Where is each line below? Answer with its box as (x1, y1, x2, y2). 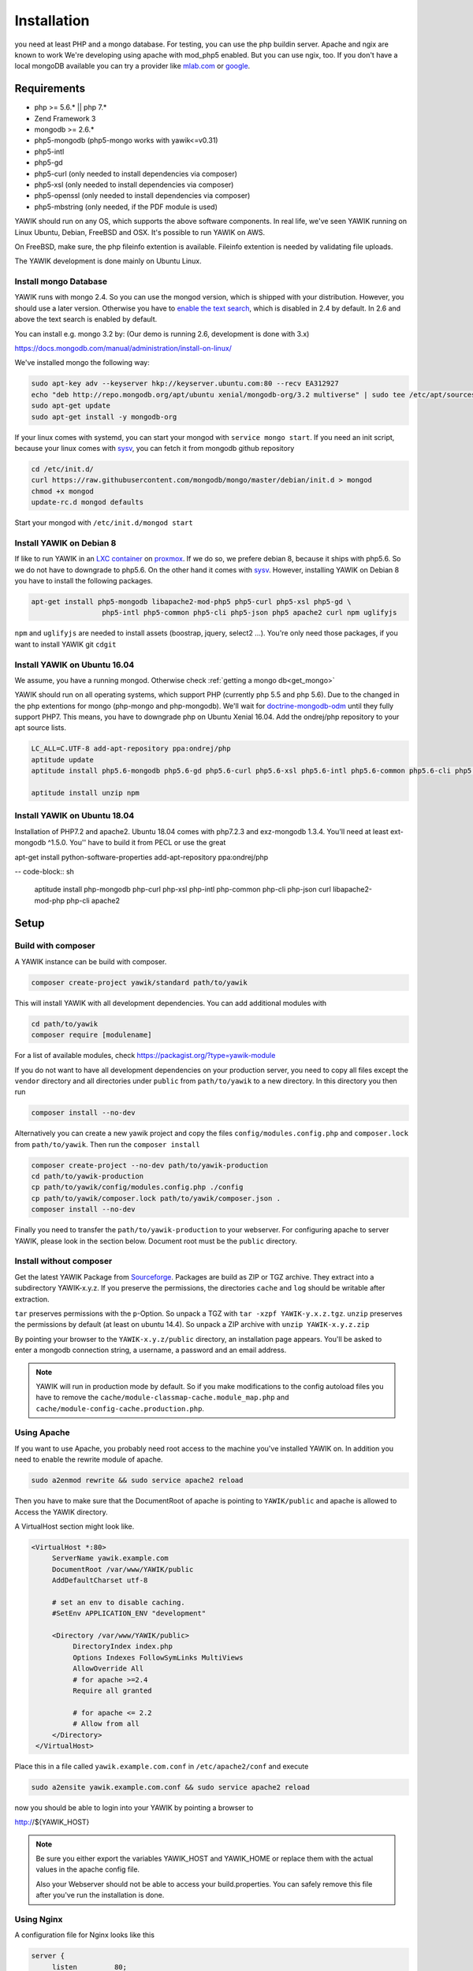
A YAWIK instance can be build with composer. (14, 956, 167, 966)
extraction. (14, 1294, 50, 1304)
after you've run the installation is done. (35, 1891, 165, 1900)
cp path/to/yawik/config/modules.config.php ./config (31, 1183, 244, 1192)
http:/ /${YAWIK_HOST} (14, 1817, 90, 1827)
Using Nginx (14, 1914, 63, 1925)
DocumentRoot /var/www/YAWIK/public (51, 1565, 194, 1574)
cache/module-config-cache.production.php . (35, 1403, 205, 1413)
